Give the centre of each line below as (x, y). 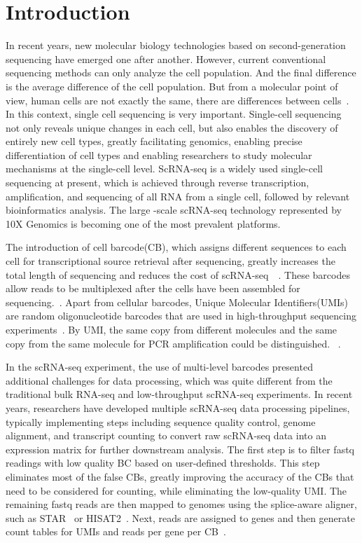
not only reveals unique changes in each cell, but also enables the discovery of (172, 127)
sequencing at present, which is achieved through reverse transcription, (158, 183)
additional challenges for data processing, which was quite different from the (169, 380)
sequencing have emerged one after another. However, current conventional (166, 59)
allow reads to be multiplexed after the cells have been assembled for (153, 288)
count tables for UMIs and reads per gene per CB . (116, 531)
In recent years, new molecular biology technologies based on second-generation (176, 45)
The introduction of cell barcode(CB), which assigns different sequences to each (176, 247)
